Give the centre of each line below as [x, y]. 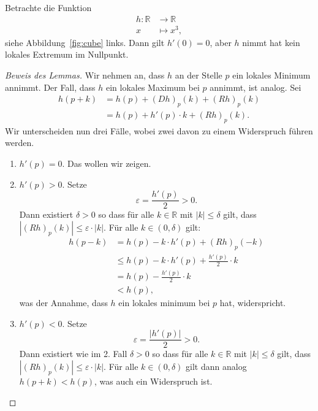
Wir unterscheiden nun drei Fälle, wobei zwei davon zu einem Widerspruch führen [159, 130]
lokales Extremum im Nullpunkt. [67, 54]
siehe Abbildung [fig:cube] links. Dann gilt [85, 42]
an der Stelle [199, 75]
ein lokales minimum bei [164, 303]
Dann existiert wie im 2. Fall [73, 354]
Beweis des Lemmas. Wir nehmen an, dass [85, 75]
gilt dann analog [216, 366]
